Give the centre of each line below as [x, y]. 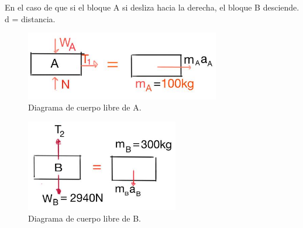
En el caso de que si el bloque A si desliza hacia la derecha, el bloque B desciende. [152, 7]
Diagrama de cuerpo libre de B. [85, 218]
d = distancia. [30, 18]
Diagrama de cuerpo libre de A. [85, 107]
